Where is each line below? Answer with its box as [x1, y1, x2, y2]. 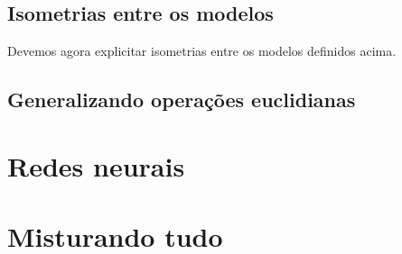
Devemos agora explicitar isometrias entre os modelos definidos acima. [7, 41, 397, 60]
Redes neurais [7, 147, 185, 184]
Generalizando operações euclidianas [7, 86, 356, 113]
